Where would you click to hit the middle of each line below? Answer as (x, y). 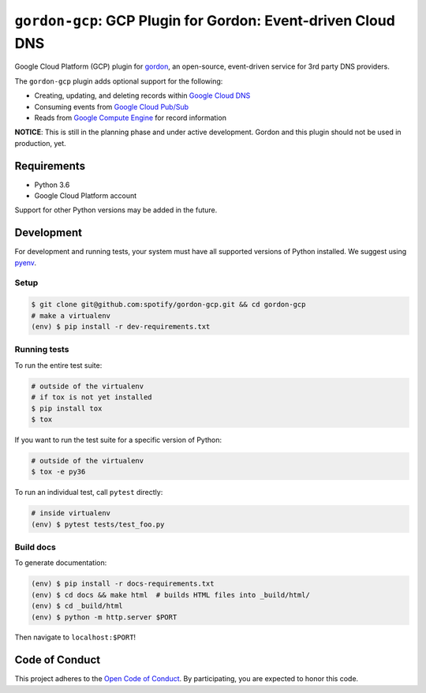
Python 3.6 (52, 185)
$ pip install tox (67, 408)
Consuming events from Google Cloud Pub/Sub (112, 107)
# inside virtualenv (71, 513)
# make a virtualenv (71, 315)
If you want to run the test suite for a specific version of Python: (118, 440)
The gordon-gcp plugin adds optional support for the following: (119, 81)
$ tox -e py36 (58, 472)
